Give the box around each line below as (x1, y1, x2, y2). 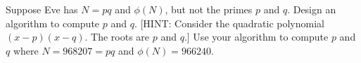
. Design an (287, 2, 336, 16)
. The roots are (84, 29, 150, 44)
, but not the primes (165, 2, 253, 16)
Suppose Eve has (6, 2, 78, 16)
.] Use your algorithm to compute (184, 29, 329, 44)
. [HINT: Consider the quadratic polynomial (134, 15, 324, 30)
